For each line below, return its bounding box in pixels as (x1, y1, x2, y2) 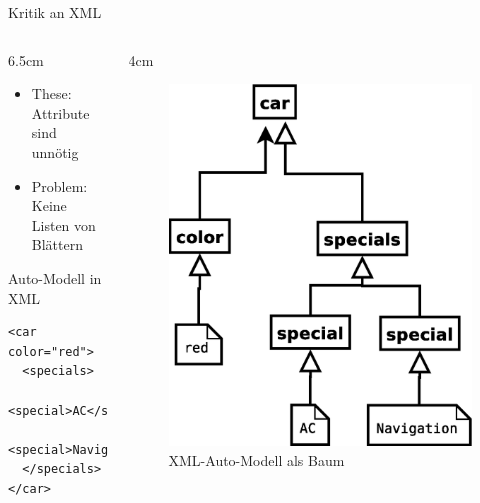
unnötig (31, 141, 79, 162)
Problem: (31, 175, 88, 196)
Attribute (31, 102, 90, 123)
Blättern (31, 234, 83, 255)
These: (31, 83, 72, 104)
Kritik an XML (8, 2, 102, 22)
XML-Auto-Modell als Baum (168, 449, 345, 470)
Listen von (31, 214, 96, 235)
